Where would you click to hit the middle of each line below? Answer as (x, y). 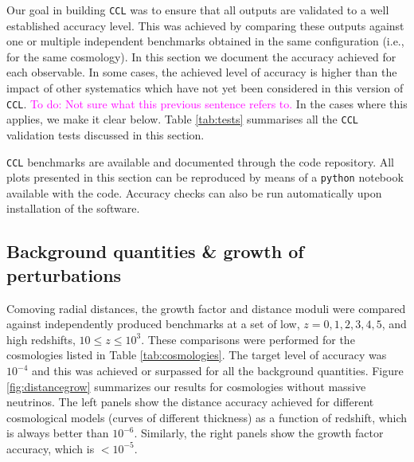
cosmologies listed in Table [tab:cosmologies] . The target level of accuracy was (197, 355)
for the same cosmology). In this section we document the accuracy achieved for (201, 56)
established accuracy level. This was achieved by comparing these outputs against (205, 25)
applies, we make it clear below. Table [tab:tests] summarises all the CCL (182, 119)
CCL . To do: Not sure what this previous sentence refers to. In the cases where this (207, 103)
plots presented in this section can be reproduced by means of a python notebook (205, 177)
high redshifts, (41, 339)
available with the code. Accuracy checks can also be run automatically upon (194, 192)
